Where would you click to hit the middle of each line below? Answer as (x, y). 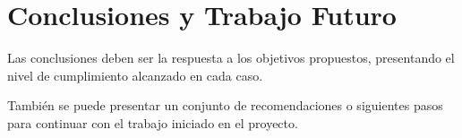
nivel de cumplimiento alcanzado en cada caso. (135, 75)
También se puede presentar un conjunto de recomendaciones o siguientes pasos (225, 105)
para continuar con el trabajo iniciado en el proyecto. (153, 122)
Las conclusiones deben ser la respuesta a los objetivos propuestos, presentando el (231, 58)
